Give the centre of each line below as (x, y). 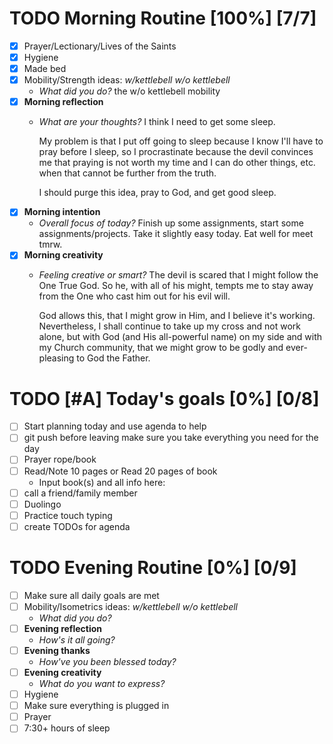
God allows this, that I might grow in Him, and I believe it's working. (177, 316)
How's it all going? (77, 639)
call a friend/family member (80, 493)
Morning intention (62, 212)
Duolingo (42, 504)
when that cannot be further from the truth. (127, 173)
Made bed (45, 69)
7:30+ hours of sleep (67, 728)
